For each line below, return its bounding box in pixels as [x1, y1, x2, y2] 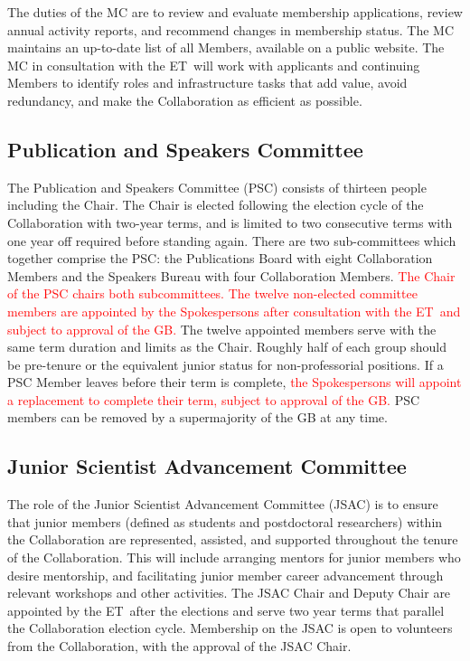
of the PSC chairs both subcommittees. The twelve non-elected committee [7, 284, 418, 303]
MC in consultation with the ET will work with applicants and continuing [7, 55, 420, 74]
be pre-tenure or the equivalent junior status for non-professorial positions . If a [7, 354, 444, 373]
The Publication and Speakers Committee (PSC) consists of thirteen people [7, 177, 427, 196]
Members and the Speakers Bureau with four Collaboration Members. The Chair [7, 266, 456, 285]
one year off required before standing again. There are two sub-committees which [7, 231, 456, 250]
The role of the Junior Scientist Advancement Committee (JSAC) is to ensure [7, 495, 438, 514]
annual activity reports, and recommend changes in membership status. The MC [7, 20, 455, 39]
